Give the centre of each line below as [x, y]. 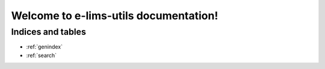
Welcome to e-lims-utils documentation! [115, 16]
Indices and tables [49, 32]
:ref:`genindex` [45, 47]
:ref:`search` [42, 55]
